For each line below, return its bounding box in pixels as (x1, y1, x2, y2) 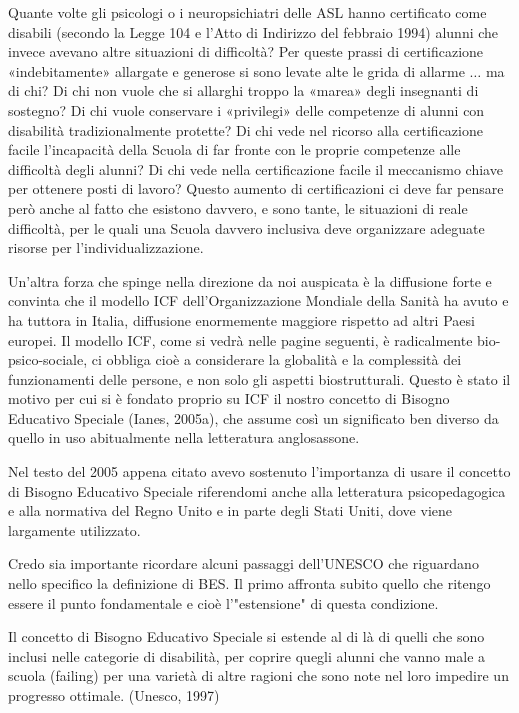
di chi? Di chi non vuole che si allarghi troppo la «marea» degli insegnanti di (8, 80, 479, 101)
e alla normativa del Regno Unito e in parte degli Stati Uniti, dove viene (8, 500, 452, 521)
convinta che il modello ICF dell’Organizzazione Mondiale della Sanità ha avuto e (8, 290, 509, 311)
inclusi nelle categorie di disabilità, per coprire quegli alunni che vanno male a (8, 645, 486, 666)
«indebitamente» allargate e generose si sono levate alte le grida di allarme (8, 60, 465, 81)
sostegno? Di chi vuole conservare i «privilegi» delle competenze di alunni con (8, 99, 485, 120)
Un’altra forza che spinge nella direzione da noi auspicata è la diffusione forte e (8, 270, 492, 291)
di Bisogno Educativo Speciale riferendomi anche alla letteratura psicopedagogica (8, 480, 506, 501)
